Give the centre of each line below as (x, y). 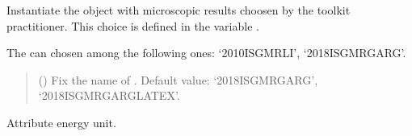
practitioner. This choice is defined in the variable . (133, 25)
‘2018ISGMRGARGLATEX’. (109, 95)
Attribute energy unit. (61, 122)
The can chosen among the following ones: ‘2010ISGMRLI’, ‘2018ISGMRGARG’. (206, 53)
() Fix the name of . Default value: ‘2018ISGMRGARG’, (178, 79)
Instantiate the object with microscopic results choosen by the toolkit (179, 10)
